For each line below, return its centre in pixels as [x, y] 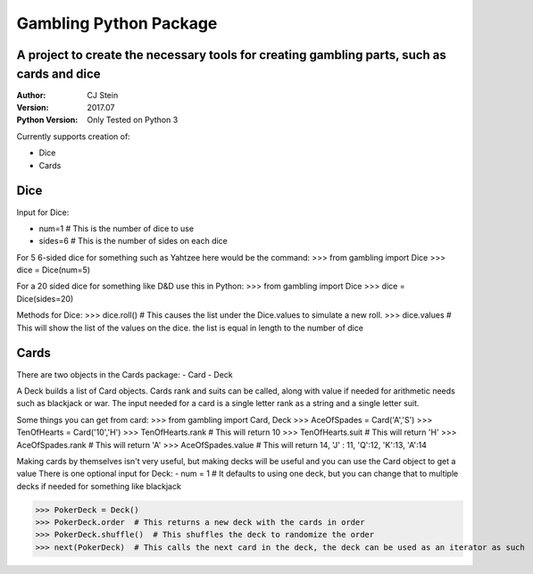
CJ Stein [103, 95]
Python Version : [47, 120]
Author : [31, 95]
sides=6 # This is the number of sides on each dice [133, 241]
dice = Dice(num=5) [54, 270]
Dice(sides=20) [45, 298]
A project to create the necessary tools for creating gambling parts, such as [231, 55]
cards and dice [59, 74]
